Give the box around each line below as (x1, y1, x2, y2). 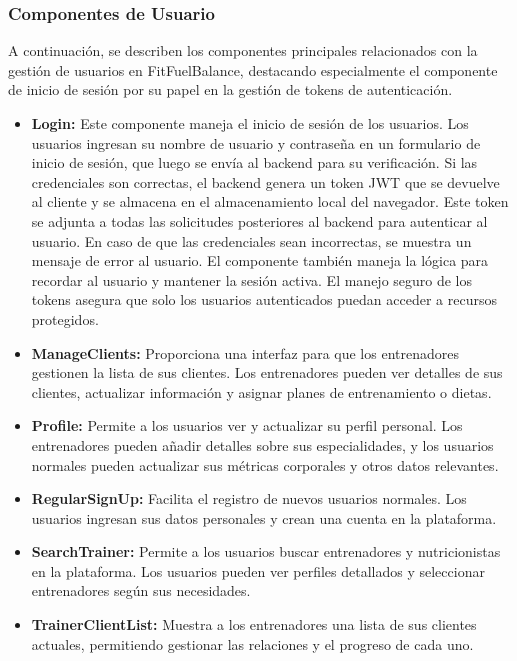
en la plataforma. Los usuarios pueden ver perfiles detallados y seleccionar (31, 560, 485, 581)
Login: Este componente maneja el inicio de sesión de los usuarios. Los (31, 113, 469, 133)
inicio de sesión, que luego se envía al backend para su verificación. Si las (31, 152, 478, 173)
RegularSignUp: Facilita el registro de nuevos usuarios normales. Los (31, 488, 467, 509)
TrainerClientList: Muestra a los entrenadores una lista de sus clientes (31, 614, 477, 635)
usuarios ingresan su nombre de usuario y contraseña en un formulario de (31, 132, 481, 153)
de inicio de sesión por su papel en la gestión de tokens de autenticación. (8, 79, 453, 100)
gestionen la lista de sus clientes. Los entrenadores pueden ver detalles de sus (31, 362, 503, 383)
